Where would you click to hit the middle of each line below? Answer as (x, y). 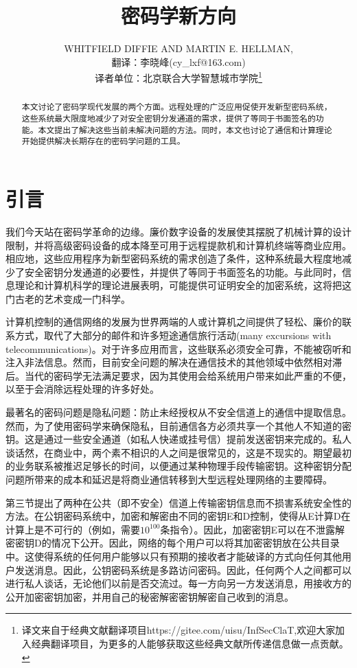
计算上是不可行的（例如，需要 (73, 529)
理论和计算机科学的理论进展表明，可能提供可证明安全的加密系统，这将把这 (183, 285)
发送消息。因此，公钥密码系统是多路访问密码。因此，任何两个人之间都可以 (183, 569)
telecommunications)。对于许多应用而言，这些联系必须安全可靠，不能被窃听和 (178, 348)
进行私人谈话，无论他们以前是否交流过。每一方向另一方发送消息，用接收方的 (178, 583)
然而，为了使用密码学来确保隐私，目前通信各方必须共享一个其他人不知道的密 (178, 425)
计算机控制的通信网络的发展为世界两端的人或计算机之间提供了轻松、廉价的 (174, 322)
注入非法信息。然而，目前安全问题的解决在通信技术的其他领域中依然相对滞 (174, 362)
